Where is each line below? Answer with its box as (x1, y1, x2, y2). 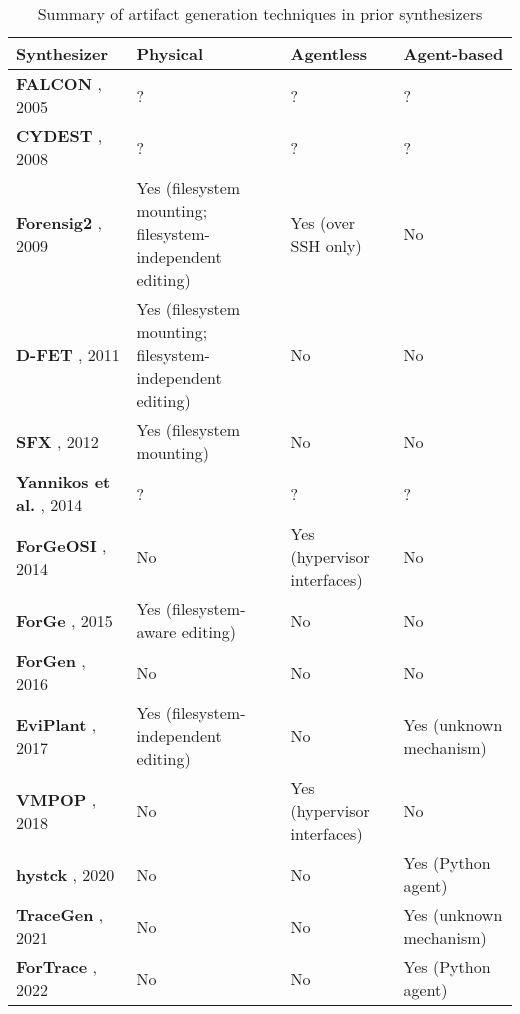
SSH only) (290, 233, 362, 257)
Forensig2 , (16, 210, 103, 234)
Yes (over (290, 210, 356, 234)
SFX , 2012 (16, 429, 99, 453)
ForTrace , (16, 955, 98, 978)
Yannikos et (16, 470, 111, 493)
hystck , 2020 (16, 862, 115, 886)
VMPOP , (16, 787, 97, 811)
